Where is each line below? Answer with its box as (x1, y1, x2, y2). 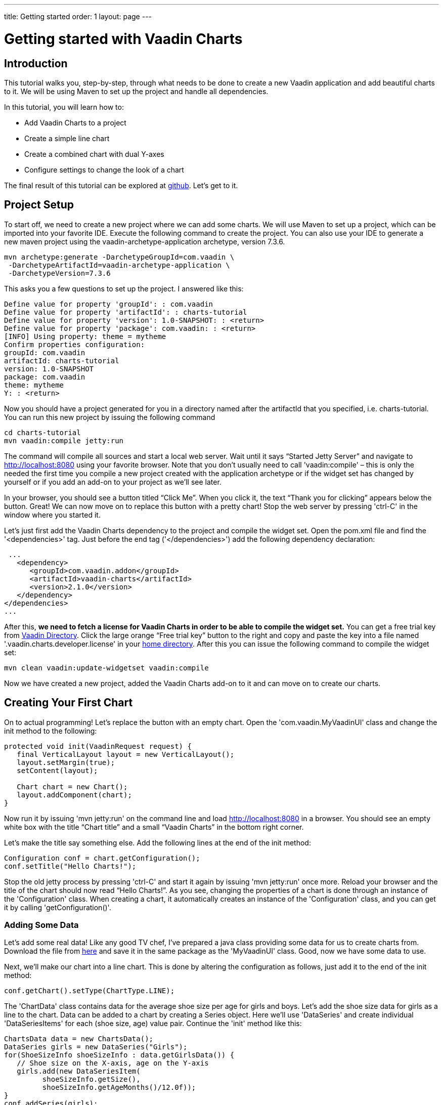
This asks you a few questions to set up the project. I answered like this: (4, 284, 244, 293)
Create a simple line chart (24, 134, 110, 143)
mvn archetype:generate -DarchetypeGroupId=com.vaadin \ (4, 252, 235, 261)
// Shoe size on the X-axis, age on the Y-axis (17, 1059, 209, 1068)
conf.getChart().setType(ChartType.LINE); (4, 987, 175, 995)
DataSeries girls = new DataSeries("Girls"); (4, 1043, 188, 1051)
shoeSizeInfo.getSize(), (42, 1075, 141, 1084)
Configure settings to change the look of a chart (24, 165, 184, 174)
